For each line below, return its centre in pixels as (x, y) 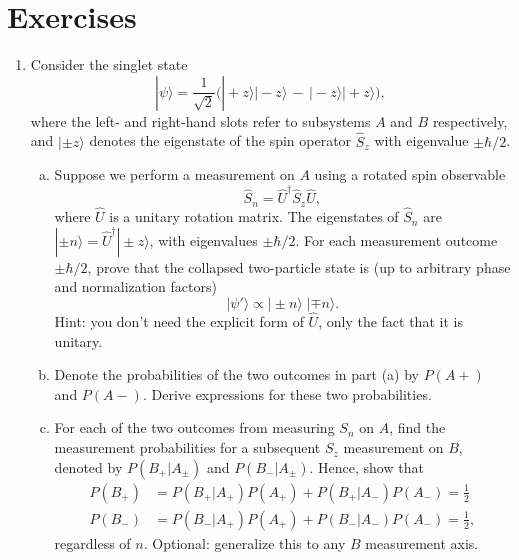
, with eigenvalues (203, 239)
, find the (417, 427)
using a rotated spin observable (410, 174)
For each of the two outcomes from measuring (194, 427)
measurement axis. (422, 542)
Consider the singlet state (109, 64)
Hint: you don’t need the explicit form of (179, 321)
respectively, (470, 120)
